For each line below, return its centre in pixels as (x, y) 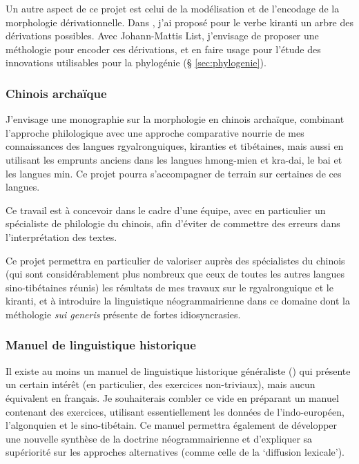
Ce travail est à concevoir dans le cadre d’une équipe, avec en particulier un (166, 210)
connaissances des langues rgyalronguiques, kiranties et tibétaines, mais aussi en (175, 146)
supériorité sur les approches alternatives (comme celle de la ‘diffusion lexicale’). (175, 452)
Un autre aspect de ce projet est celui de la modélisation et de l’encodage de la (173, 8)
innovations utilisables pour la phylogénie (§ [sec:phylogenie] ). (136, 62)
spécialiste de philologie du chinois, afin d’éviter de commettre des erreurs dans (173, 223)
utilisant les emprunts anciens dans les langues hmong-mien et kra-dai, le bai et (174, 159)
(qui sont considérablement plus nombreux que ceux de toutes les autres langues (175, 274)
